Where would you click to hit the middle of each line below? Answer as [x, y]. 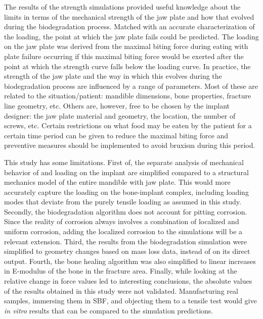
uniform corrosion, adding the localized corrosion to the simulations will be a [123, 231]
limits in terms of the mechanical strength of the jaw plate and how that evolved [129, 16]
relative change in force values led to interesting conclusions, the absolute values [128, 281]
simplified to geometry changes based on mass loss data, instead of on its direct [127, 251]
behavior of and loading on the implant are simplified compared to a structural [126, 172]
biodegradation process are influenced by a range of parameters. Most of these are [131, 86]
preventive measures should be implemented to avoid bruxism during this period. [130, 145]
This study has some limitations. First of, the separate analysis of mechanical [124, 162]
